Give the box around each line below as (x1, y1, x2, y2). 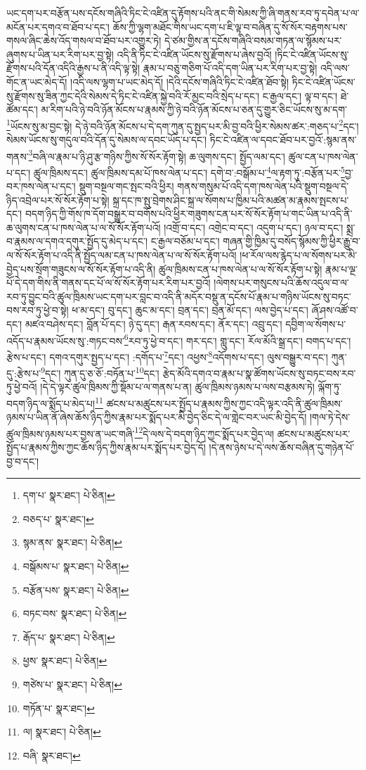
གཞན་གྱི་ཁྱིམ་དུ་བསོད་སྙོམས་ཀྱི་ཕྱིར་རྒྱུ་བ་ (223, 234, 360, 248)
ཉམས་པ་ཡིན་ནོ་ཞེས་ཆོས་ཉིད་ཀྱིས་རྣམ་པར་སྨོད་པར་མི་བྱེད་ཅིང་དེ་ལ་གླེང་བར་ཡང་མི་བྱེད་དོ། (6, 410, 307, 424)
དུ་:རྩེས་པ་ (6, 365, 41, 380)
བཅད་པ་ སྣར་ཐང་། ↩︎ (22, 511, 94, 526)
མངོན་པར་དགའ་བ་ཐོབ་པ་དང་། (6, 19, 110, 34)
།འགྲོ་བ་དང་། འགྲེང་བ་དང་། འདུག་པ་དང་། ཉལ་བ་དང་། (164, 220, 344, 234)
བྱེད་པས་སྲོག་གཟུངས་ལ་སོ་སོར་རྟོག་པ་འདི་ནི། (6, 261, 156, 276)
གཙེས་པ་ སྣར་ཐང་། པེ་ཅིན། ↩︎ (22, 677, 122, 691)
